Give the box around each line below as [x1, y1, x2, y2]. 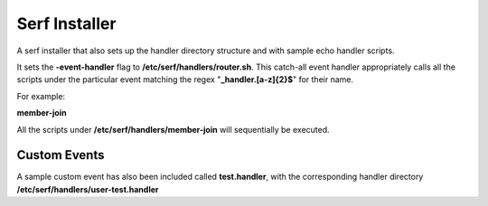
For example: [16, 90, 66, 101]
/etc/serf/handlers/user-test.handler [16, 183, 159, 194]
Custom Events [16, 147, 105, 163]
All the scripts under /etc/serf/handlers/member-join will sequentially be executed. [16, 124, 330, 135]
